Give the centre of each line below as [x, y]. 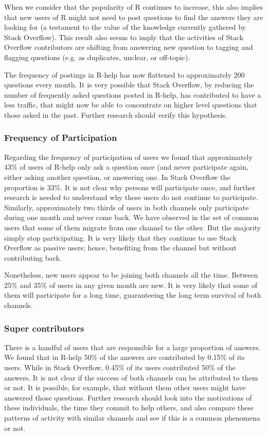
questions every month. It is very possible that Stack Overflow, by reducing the [129, 85]
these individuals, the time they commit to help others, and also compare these [129, 407]
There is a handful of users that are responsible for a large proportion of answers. [132, 347]
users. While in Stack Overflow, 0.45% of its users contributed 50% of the [120, 367]
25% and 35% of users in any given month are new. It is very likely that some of [131, 285]
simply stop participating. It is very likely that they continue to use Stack [120, 237]
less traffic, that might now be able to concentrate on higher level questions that [131, 105]
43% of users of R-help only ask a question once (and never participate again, [126, 167]
